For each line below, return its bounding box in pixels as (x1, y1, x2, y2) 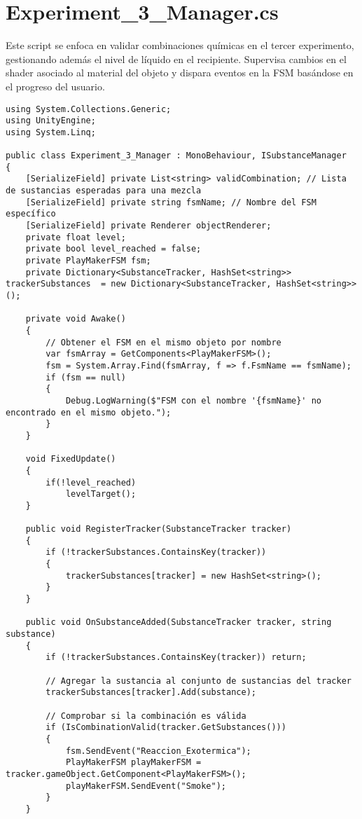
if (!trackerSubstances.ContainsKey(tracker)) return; (46, 652, 307, 663)
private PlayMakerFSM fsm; (25, 256, 151, 266)
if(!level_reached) (46, 477, 137, 488)
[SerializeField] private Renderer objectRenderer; (25, 221, 272, 231)
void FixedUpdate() (25, 454, 116, 464)
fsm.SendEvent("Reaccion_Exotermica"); (65, 745, 251, 756)
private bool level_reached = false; (25, 244, 202, 254)
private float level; (25, 232, 126, 242)
